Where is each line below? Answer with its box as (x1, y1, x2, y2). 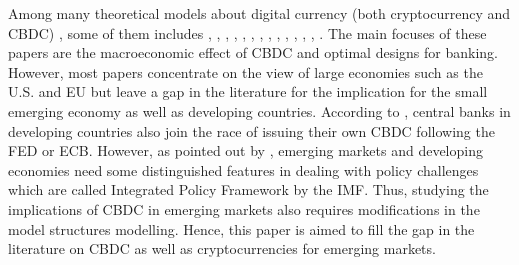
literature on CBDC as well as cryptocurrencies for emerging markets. (8, 238, 436, 259)
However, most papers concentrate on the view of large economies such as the (8, 61, 483, 82)
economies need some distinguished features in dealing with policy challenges (8, 159, 479, 180)
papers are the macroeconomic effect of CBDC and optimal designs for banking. (8, 42, 498, 63)
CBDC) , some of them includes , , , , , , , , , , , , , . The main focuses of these (8, 22, 487, 43)
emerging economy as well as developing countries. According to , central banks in (8, 100, 511, 121)
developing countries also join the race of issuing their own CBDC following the (8, 120, 495, 141)
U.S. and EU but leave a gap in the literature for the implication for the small (8, 81, 488, 102)
